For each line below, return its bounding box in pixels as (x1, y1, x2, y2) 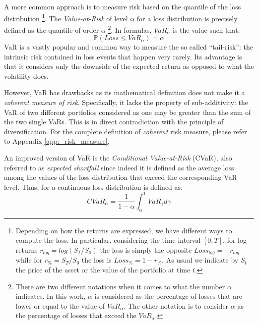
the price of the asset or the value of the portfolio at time (15, 264, 191, 274)
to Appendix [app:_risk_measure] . (4, 136, 110, 146)
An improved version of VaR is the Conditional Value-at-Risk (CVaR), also (4, 153, 232, 163)
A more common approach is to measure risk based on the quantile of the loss (4, 1, 241, 11)
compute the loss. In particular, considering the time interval (15, 235, 201, 245)
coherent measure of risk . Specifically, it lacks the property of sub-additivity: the (4, 97, 248, 108)
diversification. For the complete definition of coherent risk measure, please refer (4, 126, 247, 136)
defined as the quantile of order (4, 24, 99, 35)
